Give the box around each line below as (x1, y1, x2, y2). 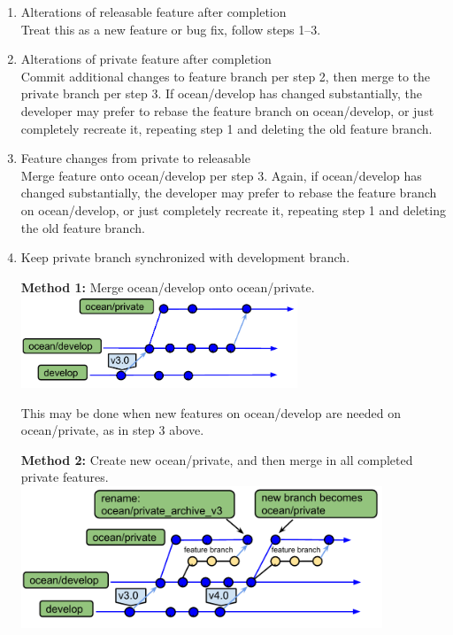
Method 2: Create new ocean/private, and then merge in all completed (20, 450, 413, 469)
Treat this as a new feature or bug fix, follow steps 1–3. (20, 19, 321, 38)
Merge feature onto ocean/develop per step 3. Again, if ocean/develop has (20, 166, 422, 184)
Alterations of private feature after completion (20, 50, 272, 68)
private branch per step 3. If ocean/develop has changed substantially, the (20, 84, 422, 103)
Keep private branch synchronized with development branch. (20, 248, 350, 267)
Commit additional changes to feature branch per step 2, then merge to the (20, 66, 431, 85)
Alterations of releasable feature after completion (20, 3, 287, 20)
